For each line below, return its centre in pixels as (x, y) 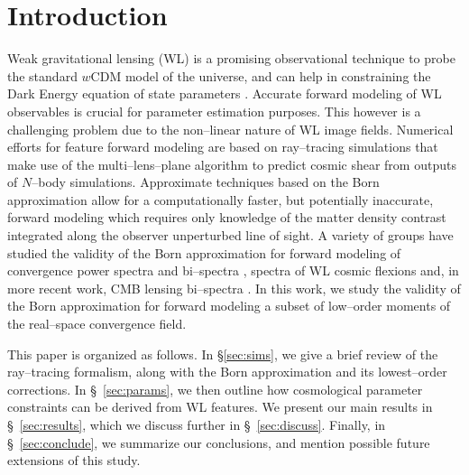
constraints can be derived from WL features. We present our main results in (220, 407)
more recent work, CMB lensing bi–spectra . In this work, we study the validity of (234, 288)
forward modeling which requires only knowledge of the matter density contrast (227, 217)
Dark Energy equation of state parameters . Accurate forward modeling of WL (225, 93)
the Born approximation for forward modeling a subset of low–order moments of (229, 306)
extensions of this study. (74, 460)
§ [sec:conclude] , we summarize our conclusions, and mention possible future (219, 442)
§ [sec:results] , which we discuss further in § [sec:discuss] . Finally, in (197, 424)
